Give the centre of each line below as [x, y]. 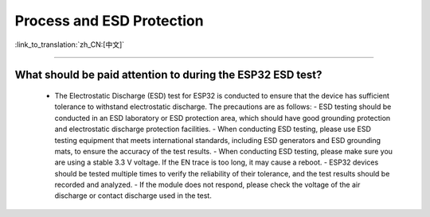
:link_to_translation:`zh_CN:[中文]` [70, 45]
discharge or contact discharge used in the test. [133, 196]
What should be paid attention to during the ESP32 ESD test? [168, 75]
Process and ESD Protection [109, 21]
